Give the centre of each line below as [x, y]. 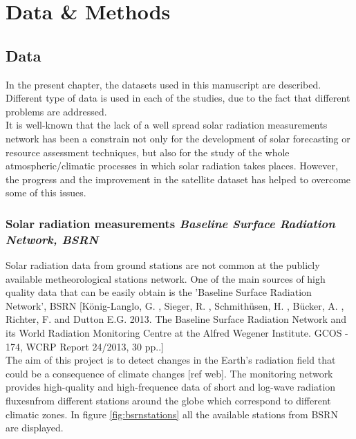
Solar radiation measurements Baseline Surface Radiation [170, 223]
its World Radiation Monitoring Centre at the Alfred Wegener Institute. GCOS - [177, 333]
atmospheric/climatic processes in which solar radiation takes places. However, [172, 166]
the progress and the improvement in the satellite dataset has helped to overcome [178, 179]
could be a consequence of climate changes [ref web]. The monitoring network [169, 373]
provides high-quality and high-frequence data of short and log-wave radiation [171, 387]
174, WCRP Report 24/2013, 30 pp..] [85, 346]
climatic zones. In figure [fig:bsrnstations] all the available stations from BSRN [172, 414]
